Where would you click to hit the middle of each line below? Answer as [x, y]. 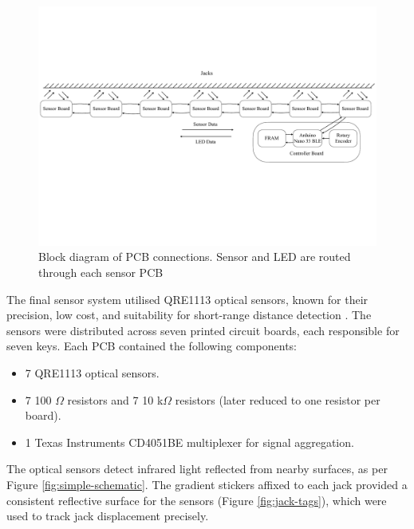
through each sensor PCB [101, 272]
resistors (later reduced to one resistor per [278, 399]
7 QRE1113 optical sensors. [92, 372]
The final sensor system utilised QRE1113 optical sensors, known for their [187, 299]
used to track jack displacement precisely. [108, 516]
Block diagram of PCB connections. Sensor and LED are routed [195, 257]
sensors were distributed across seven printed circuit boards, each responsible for [203, 330]
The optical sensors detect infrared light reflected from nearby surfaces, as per [197, 469]
